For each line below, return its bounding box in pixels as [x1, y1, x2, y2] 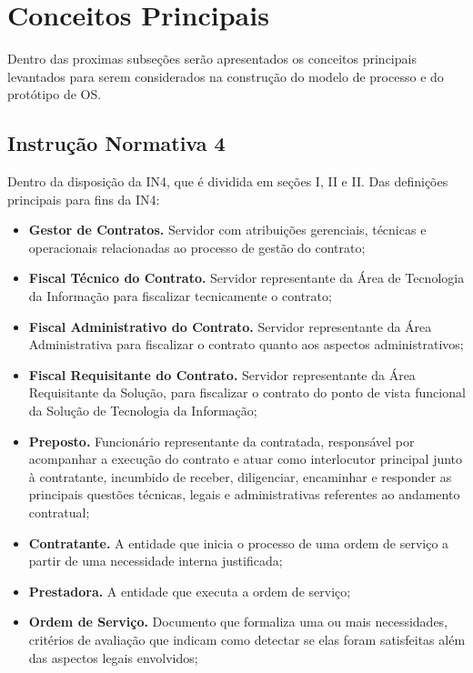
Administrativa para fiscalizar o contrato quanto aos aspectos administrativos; [28, 335, 464, 354]
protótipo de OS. [7, 85, 102, 104]
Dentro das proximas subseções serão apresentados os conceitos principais [7, 49, 417, 68]
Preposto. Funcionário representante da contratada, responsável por [28, 431, 415, 450]
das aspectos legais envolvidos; [28, 648, 198, 667]
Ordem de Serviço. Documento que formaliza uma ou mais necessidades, [28, 612, 448, 631]
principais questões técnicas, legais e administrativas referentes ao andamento [28, 485, 460, 504]
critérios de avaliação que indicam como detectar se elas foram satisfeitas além [28, 629, 466, 648]
